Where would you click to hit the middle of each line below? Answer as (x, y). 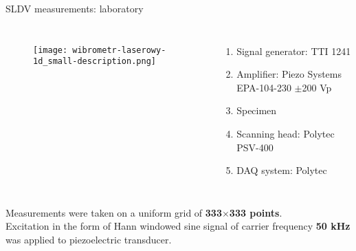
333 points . (256, 212)
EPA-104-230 (264, 87)
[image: (51, 50)
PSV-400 (255, 147)
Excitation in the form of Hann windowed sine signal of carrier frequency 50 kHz (178, 226)
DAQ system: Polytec (282, 170)
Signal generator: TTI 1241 (294, 51)
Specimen (257, 110)
